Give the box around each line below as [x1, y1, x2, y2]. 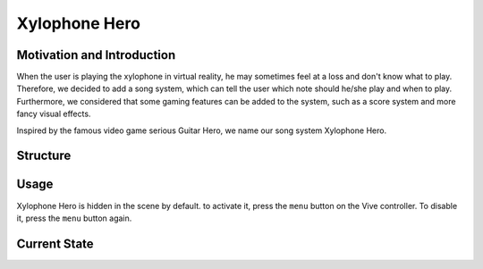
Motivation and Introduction [16, 47, 176, 63]
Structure [16, 148, 72, 164]
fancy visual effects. [16, 108, 91, 120]
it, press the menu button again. [16, 213, 132, 223]
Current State [16, 236, 94, 251]
